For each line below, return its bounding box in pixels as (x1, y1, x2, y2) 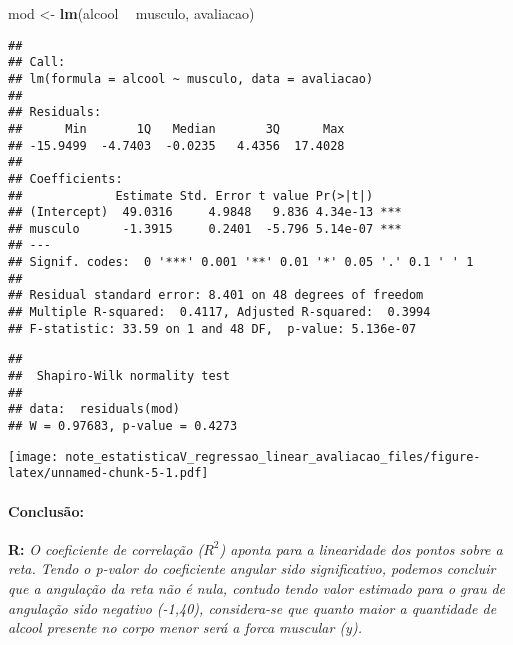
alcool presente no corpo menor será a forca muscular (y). (8, 617, 362, 638)
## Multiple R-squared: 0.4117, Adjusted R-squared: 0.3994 (8, 305, 431, 320)
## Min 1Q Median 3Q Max (8, 121, 345, 136)
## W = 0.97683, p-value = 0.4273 (8, 419, 238, 434)
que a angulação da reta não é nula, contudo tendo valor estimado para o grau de (8, 577, 506, 598)
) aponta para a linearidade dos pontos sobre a (219, 538, 503, 559)
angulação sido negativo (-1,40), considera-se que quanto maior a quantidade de (8, 597, 497, 618)
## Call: (8, 55, 66, 70)
